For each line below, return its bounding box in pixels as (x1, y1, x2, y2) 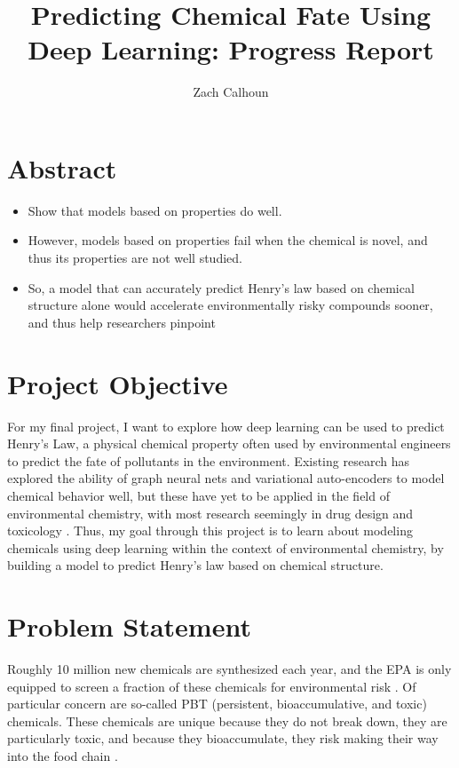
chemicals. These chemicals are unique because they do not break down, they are (7, 711, 447, 730)
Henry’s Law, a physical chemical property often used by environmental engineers (7, 434, 451, 453)
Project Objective (7, 365, 228, 401)
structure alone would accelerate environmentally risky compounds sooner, (28, 296, 433, 314)
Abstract (7, 149, 117, 186)
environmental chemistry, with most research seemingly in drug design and (7, 503, 414, 522)
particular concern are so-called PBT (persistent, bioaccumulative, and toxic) (7, 694, 427, 713)
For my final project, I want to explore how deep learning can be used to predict (7, 416, 445, 435)
